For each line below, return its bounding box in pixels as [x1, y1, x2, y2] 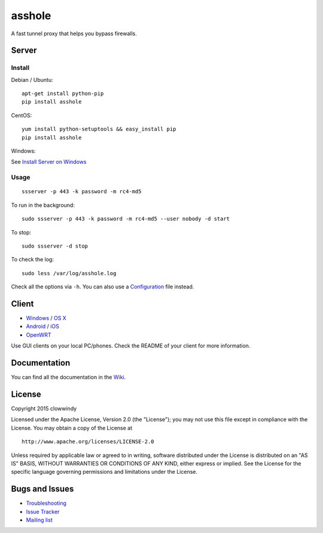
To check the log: [11, 256, 54, 263]
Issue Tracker [26, 508, 60, 515]
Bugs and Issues [11, 484, 74, 494]
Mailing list [26, 516, 53, 523]
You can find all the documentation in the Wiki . [11, 374, 126, 381]
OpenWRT [26, 331, 51, 338]
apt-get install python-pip [22, 90, 104, 97]
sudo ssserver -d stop [22, 242, 89, 249]
